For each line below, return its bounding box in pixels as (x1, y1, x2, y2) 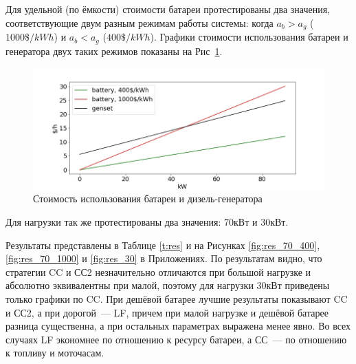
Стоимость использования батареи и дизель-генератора (33, 191, 263, 206)
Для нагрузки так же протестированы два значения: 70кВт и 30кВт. (5, 214, 289, 228)
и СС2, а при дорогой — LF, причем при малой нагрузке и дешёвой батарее (5, 305, 329, 319)
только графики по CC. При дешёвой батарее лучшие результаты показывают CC (5, 291, 348, 306)
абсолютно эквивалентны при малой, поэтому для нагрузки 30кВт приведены (5, 278, 330, 292)
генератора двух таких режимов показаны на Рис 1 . (5, 43, 223, 58)
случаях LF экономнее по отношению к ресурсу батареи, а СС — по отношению (5, 332, 347, 346)
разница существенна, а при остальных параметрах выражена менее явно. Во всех (5, 319, 351, 333)
